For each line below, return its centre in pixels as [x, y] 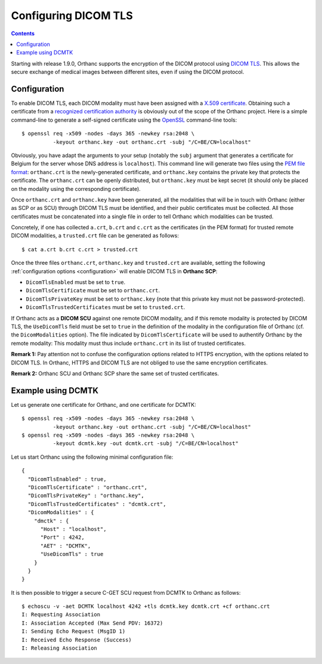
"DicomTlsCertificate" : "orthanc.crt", [88, 487]
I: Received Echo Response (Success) [77, 640]
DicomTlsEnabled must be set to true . [76, 282]
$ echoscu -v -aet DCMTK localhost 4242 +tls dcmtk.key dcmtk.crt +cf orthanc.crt [146, 606]
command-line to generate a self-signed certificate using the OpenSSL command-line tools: [124, 120]
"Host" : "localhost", [73, 529]
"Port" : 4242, [62, 538]
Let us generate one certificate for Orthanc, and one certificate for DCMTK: [104, 404]
